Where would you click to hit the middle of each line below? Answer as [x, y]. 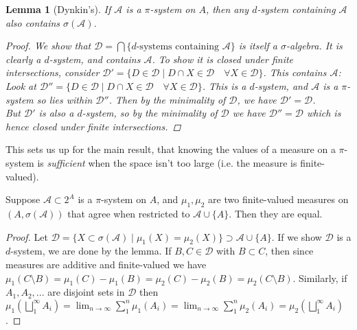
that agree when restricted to [129, 213]
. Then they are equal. [276, 213]
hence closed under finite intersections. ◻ [93, 126]
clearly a [23, 59]
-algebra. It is [314, 46]
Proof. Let [27, 236]
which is [324, 113]
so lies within [65, 99]
